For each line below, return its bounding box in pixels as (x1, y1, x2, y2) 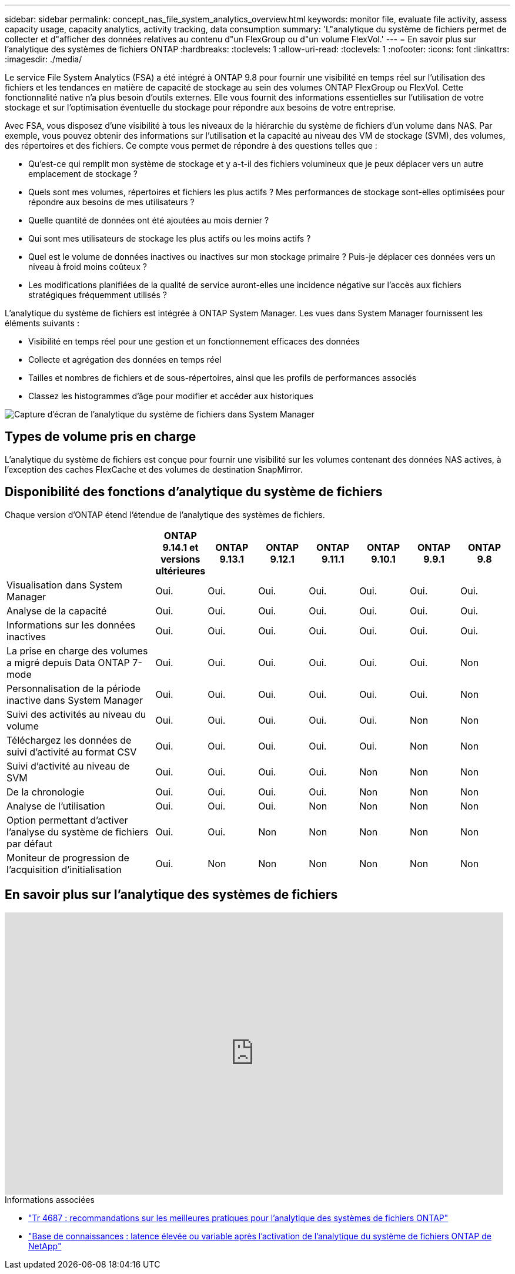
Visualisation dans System (6, 579, 122, 591)
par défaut (6, 837, 52, 850)
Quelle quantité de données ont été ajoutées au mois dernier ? (28, 215, 269, 225)
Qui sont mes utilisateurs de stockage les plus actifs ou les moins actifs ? (28, 233, 311, 243)
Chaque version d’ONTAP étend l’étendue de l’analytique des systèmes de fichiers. (5, 509, 325, 520)
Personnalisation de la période (6, 682, 141, 694)
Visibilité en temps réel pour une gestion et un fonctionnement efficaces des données (28, 336, 360, 346)
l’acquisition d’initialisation (6, 863, 122, 875)
